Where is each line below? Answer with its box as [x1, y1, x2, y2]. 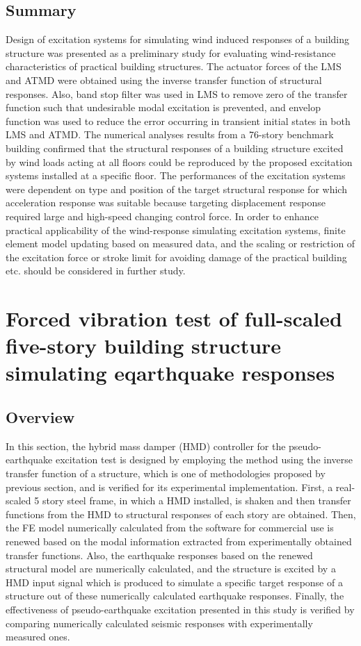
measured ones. [6, 629, 70, 644]
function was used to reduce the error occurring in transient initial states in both [6, 113, 351, 128]
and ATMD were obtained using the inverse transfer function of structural [6, 72, 322, 87]
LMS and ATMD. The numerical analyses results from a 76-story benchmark [6, 127, 334, 142]
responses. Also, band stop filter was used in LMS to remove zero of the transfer [6, 86, 348, 101]
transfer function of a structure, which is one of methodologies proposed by [6, 466, 326, 481]
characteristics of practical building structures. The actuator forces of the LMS [6, 59, 342, 74]
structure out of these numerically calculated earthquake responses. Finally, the [6, 588, 344, 603]
